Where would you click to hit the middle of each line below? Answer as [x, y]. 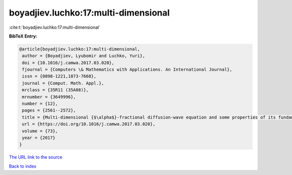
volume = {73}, [40, 131]
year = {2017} [39, 138]
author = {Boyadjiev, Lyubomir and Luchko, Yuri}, [84, 56]
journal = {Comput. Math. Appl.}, [63, 83]
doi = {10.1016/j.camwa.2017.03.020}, [68, 63]
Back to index [23, 166]
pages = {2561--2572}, [49, 110]
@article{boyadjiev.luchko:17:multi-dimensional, [80, 49]
